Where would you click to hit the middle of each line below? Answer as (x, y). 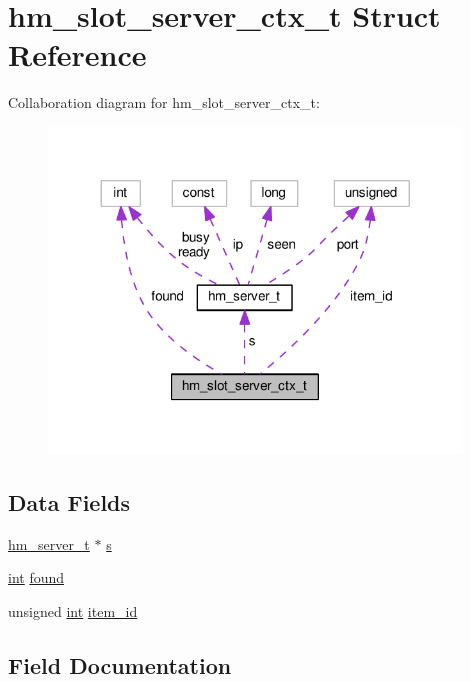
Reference (77, 54)
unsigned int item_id (73, 610)
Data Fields (69, 501)
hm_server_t (49, 543)
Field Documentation (120, 664)
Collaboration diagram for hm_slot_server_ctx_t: (164, 102)
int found (36, 577)
